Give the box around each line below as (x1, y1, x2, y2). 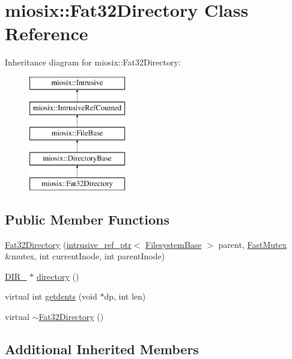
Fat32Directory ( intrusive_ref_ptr (5, 238, 132, 250)
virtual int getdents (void (5, 290, 97, 303)
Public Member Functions (5, 210, 169, 228)
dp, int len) (104, 290, 146, 303)
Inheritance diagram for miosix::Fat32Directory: (5, 56, 181, 68)
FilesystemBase (145, 238, 202, 250)
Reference (5, 21, 88, 46)
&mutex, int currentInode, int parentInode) (5, 250, 165, 262)
